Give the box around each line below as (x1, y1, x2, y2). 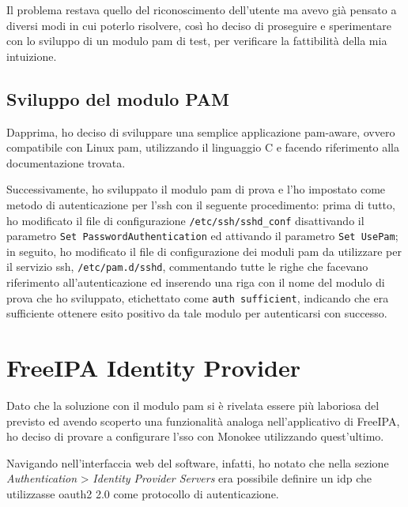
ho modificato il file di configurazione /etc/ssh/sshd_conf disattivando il (6, 212, 365, 228)
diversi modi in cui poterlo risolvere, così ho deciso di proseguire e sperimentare (6, 17, 391, 33)
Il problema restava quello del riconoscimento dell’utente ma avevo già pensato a (6, 2, 397, 17)
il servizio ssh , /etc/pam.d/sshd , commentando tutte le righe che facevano (6, 258, 368, 275)
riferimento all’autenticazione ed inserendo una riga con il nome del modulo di (6, 274, 385, 291)
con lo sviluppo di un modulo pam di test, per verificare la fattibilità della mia (6, 32, 387, 49)
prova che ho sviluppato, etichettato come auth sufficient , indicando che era (6, 289, 389, 306)
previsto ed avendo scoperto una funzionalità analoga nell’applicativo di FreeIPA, (6, 412, 400, 429)
